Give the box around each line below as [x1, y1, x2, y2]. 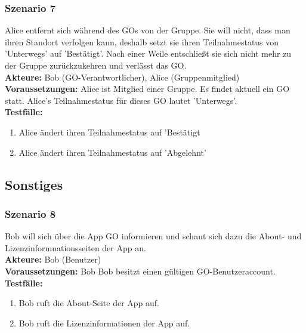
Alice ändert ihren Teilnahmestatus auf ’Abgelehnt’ [18, 146, 206, 158]
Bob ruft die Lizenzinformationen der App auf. [18, 316, 190, 329]
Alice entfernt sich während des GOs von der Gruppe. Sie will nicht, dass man [5, 24, 290, 36]
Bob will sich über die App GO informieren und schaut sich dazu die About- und [5, 230, 302, 242]
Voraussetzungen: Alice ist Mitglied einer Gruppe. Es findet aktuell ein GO [5, 82, 290, 95]
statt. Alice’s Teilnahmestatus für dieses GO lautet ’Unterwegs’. [5, 94, 237, 106]
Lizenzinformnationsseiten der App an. [5, 241, 146, 254]
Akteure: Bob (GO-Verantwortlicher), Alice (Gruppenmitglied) [5, 70, 240, 83]
